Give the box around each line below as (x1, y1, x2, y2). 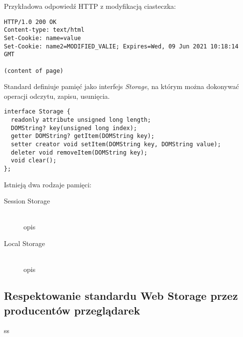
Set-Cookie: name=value (4, 34, 81, 42)
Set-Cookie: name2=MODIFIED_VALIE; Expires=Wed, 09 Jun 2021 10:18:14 (4, 43, 239, 50)
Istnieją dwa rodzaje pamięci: (4, 179, 92, 189)
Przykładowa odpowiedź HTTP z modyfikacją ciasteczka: (4, 1, 176, 11)
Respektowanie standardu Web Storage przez (4, 288, 238, 303)
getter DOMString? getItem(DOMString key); (11, 133, 155, 140)
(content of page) (4, 67, 64, 74)
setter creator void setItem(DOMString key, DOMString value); (11, 141, 221, 148)
